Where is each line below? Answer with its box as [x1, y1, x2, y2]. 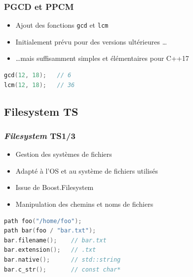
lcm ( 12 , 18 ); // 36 [4, 81, 75, 89]
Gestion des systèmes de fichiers [15, 149, 112, 159]
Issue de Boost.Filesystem [15, 182, 94, 192]
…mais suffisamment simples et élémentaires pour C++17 [15, 53, 189, 63]
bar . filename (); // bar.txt [4, 236, 107, 244]
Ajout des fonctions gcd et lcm [15, 20, 109, 30]
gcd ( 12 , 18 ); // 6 [4, 72, 72, 79]
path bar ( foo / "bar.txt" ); [4, 227, 96, 234]
